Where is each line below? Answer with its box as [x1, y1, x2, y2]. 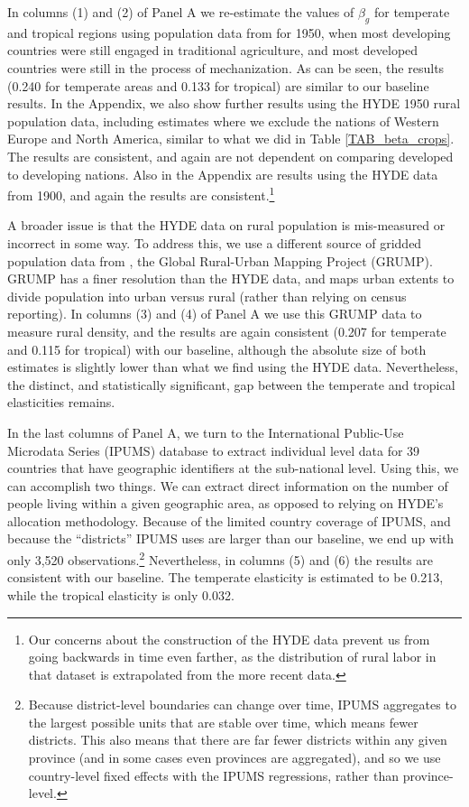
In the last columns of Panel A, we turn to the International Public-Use [7, 422, 404, 441]
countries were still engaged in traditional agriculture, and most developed [7, 41, 418, 60]
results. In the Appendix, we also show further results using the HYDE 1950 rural [7, 94, 461, 113]
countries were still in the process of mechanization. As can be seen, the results [7, 58, 445, 77]
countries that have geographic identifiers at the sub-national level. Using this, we [7, 459, 459, 478]
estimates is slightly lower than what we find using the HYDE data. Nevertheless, [7, 357, 458, 376]
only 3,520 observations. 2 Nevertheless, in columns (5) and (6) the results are [7, 548, 434, 569]
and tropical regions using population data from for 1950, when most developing [7, 23, 451, 42]
